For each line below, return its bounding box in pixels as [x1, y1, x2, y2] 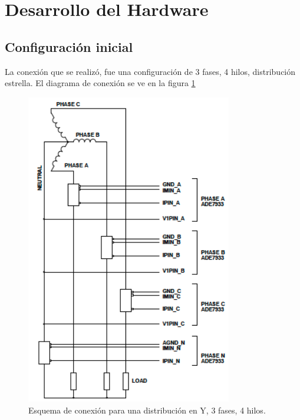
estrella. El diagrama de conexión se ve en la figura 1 [5, 77, 196, 89]
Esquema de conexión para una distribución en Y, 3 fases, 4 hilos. [28, 403, 266, 416]
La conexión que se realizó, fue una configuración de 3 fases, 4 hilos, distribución [5, 65, 296, 77]
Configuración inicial [5, 37, 133, 55]
